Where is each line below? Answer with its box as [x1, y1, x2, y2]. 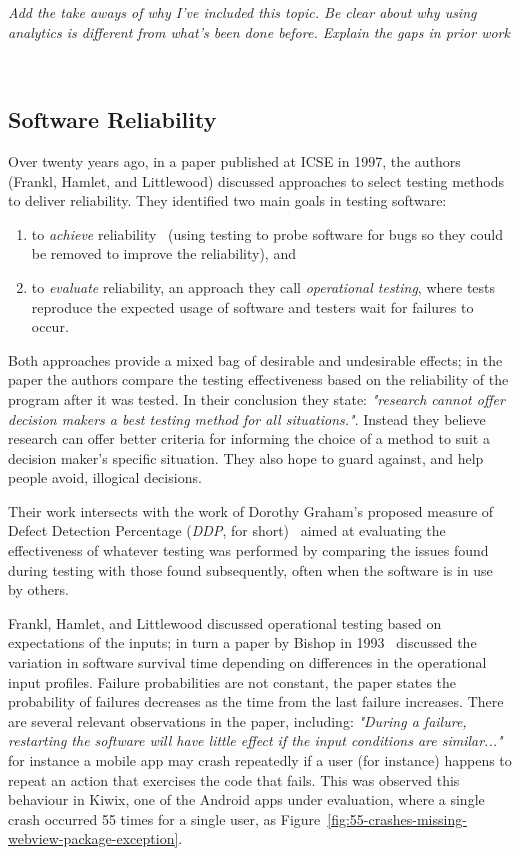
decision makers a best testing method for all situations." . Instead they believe [8, 408, 486, 429]
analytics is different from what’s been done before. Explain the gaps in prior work [8, 21, 510, 42]
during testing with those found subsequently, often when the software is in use [8, 559, 493, 580]
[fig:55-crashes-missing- [327, 808, 467, 829]
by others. [8, 579, 69, 600]
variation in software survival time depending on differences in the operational [8, 652, 487, 673]
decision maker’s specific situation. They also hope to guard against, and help [8, 447, 484, 468]
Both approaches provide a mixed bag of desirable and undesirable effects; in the [8, 349, 503, 370]
